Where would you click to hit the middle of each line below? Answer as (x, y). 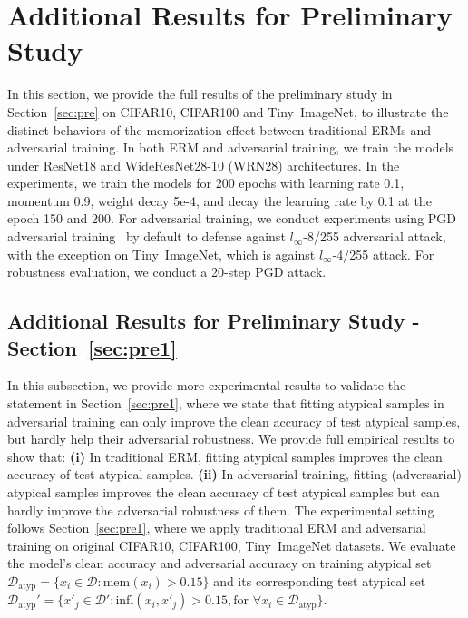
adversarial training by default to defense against (146, 236)
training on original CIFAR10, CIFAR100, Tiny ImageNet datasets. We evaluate (232, 545)
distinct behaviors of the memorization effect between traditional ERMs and (219, 129)
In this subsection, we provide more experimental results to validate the (207, 385)
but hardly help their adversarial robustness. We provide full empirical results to (231, 439)
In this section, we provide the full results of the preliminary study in (200, 94)
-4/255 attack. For (383, 254)
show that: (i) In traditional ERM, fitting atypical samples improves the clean (225, 456)
